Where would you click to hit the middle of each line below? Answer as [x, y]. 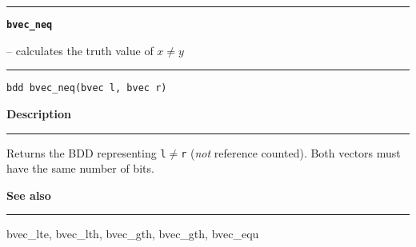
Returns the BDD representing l [86, 152]
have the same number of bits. [80, 168]
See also [29, 195]
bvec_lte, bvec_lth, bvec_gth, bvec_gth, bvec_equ [133, 234]
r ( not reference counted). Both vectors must [291, 152]
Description [39, 113]
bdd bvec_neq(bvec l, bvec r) [87, 88]
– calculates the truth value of [80, 50]
